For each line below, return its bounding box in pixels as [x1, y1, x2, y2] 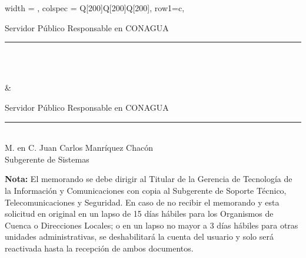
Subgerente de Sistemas [5, 153, 89, 165]
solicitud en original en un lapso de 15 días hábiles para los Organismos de [5, 207, 274, 220]
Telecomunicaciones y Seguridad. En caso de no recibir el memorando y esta [5, 196, 280, 208]
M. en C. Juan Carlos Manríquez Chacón [5, 141, 153, 154]
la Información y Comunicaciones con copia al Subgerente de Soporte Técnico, [5, 184, 287, 196]
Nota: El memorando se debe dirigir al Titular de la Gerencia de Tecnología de [5, 173, 292, 185]
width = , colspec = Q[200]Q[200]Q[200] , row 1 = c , [5, 2, 185, 14]
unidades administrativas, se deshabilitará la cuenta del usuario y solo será [5, 230, 274, 243]
